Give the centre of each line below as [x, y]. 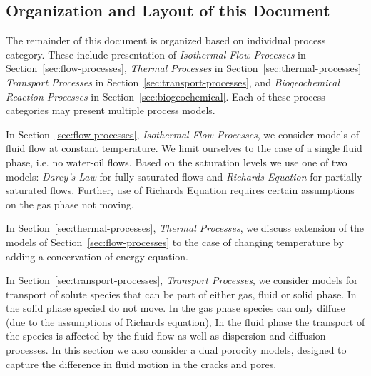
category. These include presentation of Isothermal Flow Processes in [156, 54]
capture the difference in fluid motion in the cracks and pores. [141, 364]
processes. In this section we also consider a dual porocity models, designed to [176, 350]
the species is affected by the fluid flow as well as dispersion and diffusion [166, 336]
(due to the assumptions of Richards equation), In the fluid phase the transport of [185, 321]
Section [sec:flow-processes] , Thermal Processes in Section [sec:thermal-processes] [184, 68]
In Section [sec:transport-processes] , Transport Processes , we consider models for [182, 280]
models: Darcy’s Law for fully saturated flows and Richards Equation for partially [184, 176]
